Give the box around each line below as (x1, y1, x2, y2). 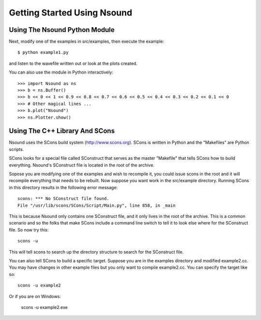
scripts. (9, 146, 24, 152)
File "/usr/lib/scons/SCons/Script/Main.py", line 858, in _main (17, 202, 176, 208)
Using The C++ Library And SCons (9, 127, 115, 135)
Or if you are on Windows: (9, 293, 61, 299)
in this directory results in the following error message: (9, 184, 118, 190)
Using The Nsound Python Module (9, 26, 115, 34)
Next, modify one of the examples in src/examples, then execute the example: (9, 39, 164, 45)
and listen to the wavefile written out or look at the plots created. (9, 61, 138, 66)
